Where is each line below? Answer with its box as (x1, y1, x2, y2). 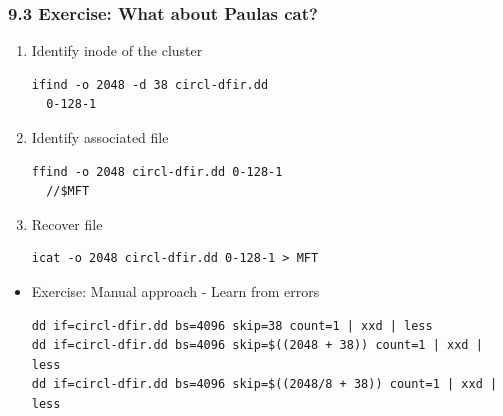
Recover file (31, 213, 103, 234)
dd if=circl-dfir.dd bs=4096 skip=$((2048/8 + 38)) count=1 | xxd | (31, 377, 498, 392)
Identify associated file (31, 127, 169, 147)
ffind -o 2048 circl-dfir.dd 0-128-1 (31, 164, 283, 179)
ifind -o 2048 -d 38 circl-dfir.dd (31, 77, 269, 92)
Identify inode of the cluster (31, 40, 203, 61)
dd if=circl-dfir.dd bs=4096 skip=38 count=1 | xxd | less (31, 318, 433, 333)
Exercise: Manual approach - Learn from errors (31, 280, 320, 301)
